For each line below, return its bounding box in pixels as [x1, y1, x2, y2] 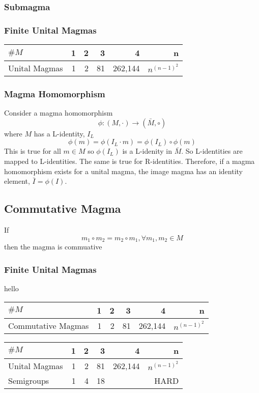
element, [4, 176, 30, 186]
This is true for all [4, 146, 61, 156]
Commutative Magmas [8, 319, 89, 331]
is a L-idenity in [122, 146, 172, 156]
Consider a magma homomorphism [4, 107, 113, 118]
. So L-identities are [181, 146, 243, 156]
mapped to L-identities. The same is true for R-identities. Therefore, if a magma [4, 156, 255, 166]
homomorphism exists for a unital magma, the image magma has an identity [4, 165, 243, 176]
